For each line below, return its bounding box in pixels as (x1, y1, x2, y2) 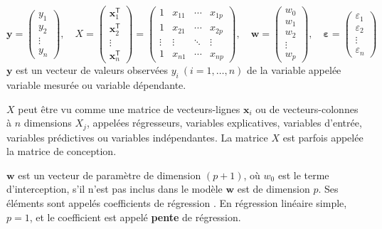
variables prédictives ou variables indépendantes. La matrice (6, 129, 268, 144)
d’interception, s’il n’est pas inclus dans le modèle (6, 181, 223, 196)
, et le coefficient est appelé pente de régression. (29, 209, 241, 224)
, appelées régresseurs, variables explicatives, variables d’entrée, (86, 115, 362, 130)
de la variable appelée (247, 63, 341, 78)
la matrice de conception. (6, 144, 117, 159)
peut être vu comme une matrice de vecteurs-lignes (18, 101, 240, 116)
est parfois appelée (282, 129, 364, 144)
